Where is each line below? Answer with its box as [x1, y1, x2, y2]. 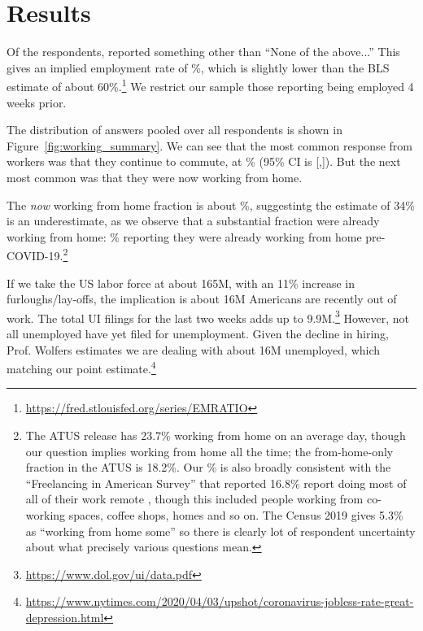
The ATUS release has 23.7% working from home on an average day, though [25, 427, 406, 444]
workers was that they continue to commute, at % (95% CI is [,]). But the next [7, 153, 401, 170]
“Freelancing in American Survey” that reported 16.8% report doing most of [25, 474, 407, 491]
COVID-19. [7, 246, 63, 263]
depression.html [25, 608, 104, 625]
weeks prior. [7, 94, 67, 111]
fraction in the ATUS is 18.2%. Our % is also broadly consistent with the [25, 459, 391, 476]
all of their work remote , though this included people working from [25, 490, 364, 507]
